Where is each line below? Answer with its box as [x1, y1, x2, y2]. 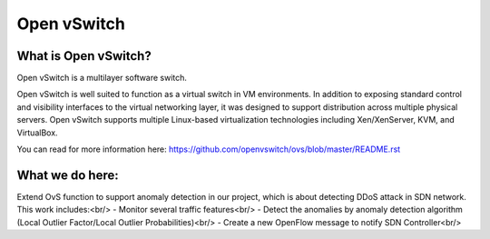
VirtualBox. [16, 127, 58, 138]
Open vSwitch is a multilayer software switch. [16, 73, 188, 84]
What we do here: [16, 167, 120, 183]
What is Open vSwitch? [16, 48, 152, 64]
